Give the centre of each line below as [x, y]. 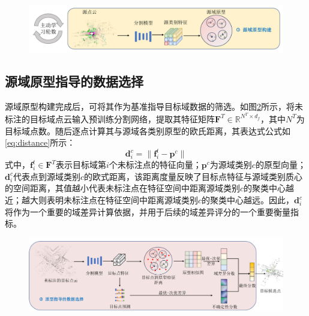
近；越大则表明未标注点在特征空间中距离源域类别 [101, 200]
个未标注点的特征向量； [155, 165]
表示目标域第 [81, 165]
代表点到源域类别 [46, 176]
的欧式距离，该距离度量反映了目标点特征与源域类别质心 [193, 176]
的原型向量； [280, 165]
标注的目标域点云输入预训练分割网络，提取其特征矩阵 [110, 118]
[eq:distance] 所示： [40, 142]
